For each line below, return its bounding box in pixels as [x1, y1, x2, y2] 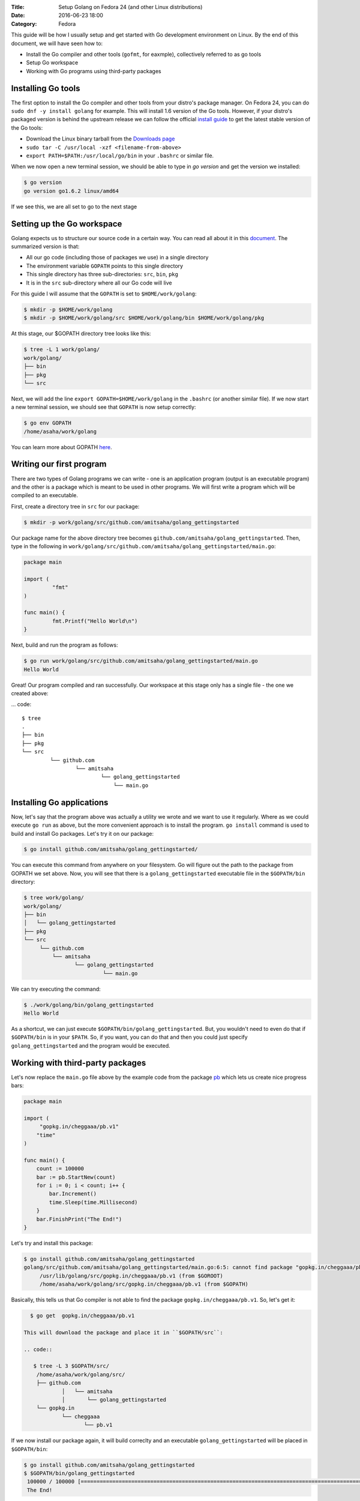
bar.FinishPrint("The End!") [36, 1216, 122, 1222]
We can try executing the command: [11, 985, 101, 992]
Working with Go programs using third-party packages [26, 67, 161, 74]
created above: [11, 689, 49, 696]
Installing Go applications [11, 797, 109, 808]
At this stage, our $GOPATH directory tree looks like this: [11, 330, 151, 337]
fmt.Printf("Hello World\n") [52, 617, 138, 624]
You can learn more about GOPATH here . [11, 443, 112, 450]
